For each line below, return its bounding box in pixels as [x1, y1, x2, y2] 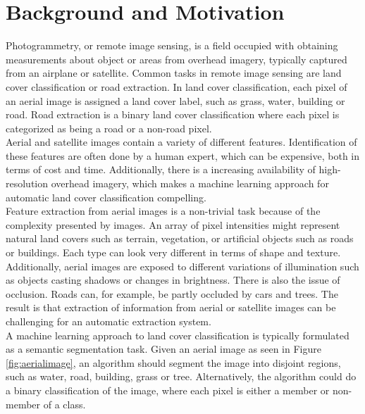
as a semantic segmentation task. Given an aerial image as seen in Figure [6, 341, 321, 356]
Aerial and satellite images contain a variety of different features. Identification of [6, 134, 357, 149]
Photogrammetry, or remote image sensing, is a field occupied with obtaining [6, 38, 338, 53]
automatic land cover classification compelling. [6, 189, 206, 204]
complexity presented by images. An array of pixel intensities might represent [6, 217, 340, 232]
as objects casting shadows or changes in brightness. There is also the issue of [6, 272, 340, 287]
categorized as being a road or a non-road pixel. [6, 120, 212, 135]
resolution [6, 176, 49, 191]
